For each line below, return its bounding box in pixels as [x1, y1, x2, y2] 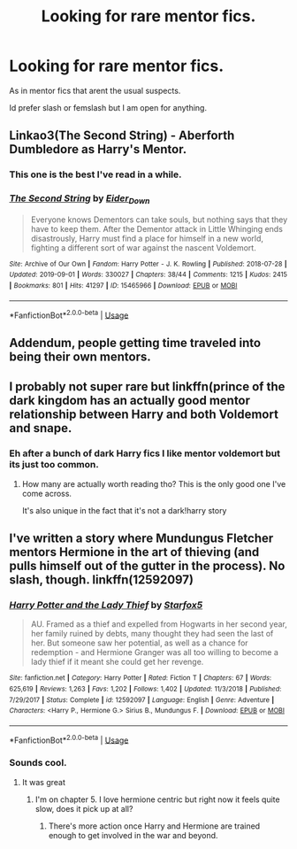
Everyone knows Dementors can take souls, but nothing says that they [30, 214, 288, 225]
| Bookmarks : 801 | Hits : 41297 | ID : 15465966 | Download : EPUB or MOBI [9, 282, 238, 290]
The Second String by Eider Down [9, 192, 150, 206]
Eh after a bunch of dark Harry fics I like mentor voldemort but [9, 447, 281, 459]
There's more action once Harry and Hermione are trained [48, 821, 261, 831]
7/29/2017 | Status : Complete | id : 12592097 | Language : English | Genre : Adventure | [9, 695, 275, 705]
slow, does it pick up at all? [34, 803, 133, 814]
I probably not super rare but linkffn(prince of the [9, 379, 286, 395]
